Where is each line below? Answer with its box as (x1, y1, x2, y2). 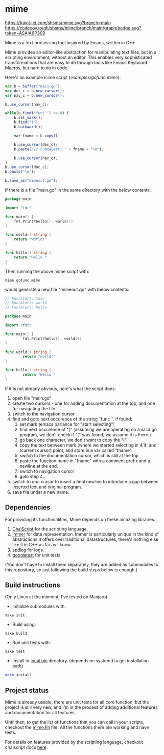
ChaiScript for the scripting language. (12, 526, 88, 531)
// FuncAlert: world (5, 301, 47, 306)
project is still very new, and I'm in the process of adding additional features (5, 704, 158, 710)
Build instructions (5, 581, 60, 589)
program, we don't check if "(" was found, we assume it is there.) (19, 431, 151, 438)
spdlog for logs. (12, 547, 44, 553)
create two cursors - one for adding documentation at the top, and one (12, 400, 155, 406)
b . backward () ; (14, 124, 43, 130)
